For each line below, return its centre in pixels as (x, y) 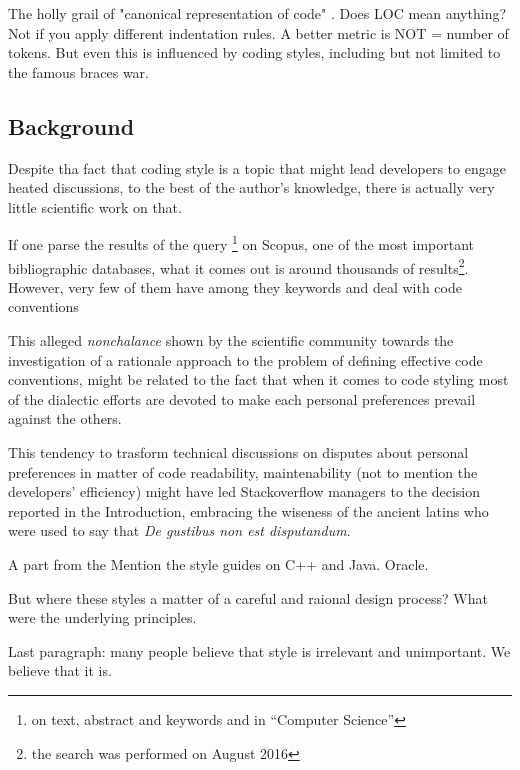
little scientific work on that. (95, 206)
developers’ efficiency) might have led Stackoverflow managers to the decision (244, 491)
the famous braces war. (78, 71)
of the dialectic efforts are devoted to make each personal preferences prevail (242, 398)
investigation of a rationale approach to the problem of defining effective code (245, 359)
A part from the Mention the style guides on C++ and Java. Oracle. (218, 563)
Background (71, 125)
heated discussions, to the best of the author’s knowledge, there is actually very (251, 187)
